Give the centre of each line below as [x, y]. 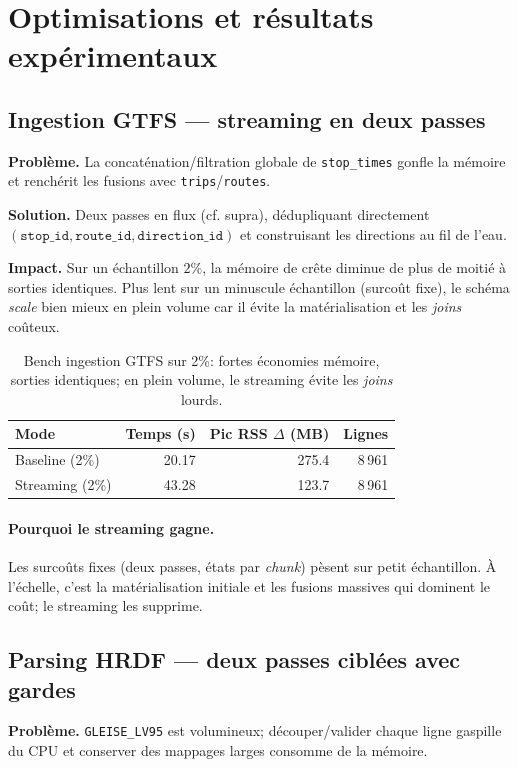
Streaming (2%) [63, 484]
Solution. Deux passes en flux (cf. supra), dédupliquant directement [219, 214]
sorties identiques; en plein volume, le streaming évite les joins [201, 379]
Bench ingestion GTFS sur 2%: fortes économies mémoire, [201, 359]
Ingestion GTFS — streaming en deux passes [247, 118]
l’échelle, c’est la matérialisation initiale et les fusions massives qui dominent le [249, 585]
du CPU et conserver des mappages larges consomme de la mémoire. [218, 750]
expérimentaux [113, 55]
